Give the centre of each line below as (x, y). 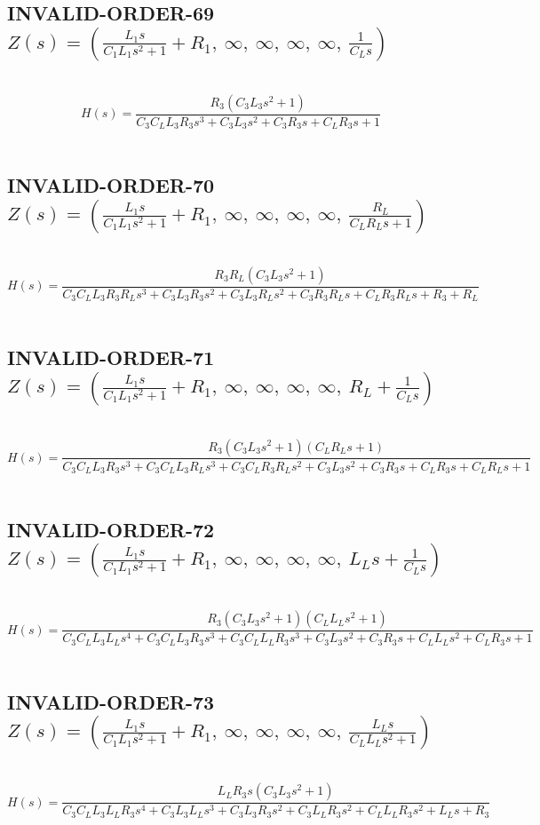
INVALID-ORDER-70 (111, 185)
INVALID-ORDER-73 (111, 701)
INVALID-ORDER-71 (111, 357)
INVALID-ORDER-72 (111, 530)
